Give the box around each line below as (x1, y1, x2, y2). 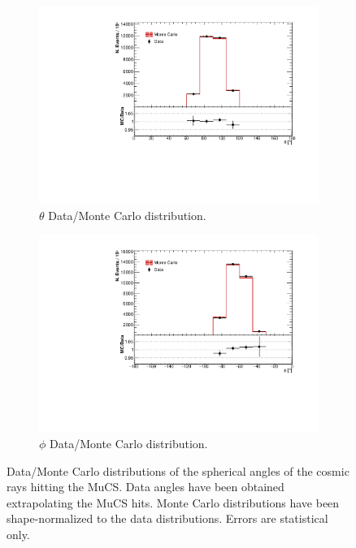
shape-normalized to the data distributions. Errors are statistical (7, 510, 328, 527)
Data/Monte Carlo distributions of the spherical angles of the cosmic (7, 462, 349, 479)
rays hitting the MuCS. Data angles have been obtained (7, 478, 284, 495)
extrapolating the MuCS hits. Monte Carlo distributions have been (7, 494, 340, 511)
